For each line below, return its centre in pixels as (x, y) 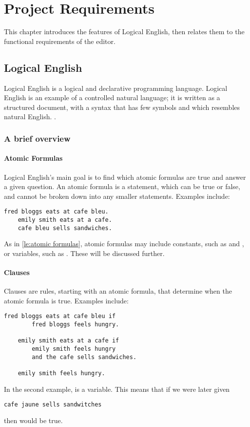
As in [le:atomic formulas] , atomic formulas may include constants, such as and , (124, 244)
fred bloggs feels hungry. (76, 325)
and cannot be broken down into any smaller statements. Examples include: (117, 196)
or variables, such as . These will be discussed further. (84, 253)
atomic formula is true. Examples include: (66, 300)
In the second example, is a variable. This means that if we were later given (117, 389)
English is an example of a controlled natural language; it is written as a (112, 97)
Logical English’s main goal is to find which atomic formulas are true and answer (125, 177)
